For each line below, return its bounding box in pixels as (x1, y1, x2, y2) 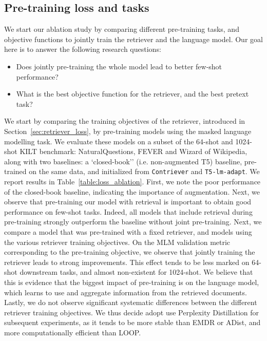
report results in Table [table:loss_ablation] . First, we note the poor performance (4, 176, 261, 186)
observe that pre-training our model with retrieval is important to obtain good (4, 196, 252, 207)
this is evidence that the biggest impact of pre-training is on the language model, (4, 276, 259, 287)
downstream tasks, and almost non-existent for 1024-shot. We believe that (20, 267, 253, 277)
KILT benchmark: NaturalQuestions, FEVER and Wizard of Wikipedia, (20, 146, 247, 157)
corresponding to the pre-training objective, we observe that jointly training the (4, 247, 255, 257)
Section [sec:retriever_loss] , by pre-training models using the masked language (4, 125, 252, 136)
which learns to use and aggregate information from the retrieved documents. (4, 287, 247, 297)
